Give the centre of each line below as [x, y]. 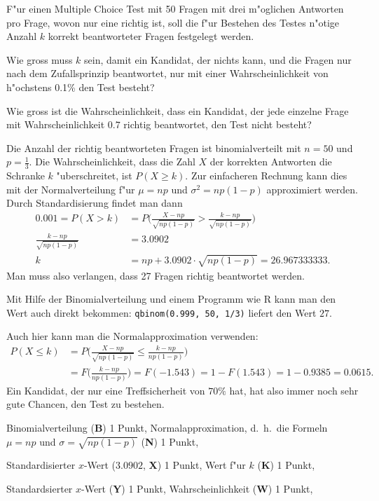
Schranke [26, 176]
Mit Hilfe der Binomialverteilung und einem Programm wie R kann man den [171, 299]
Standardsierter [40, 488]
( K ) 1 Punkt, [286, 465]
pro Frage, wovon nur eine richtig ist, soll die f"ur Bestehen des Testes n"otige [173, 22]
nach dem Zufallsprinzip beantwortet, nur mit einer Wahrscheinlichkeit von [167, 73]
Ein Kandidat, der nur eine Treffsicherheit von [106, 390]
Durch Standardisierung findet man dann [95, 203]
